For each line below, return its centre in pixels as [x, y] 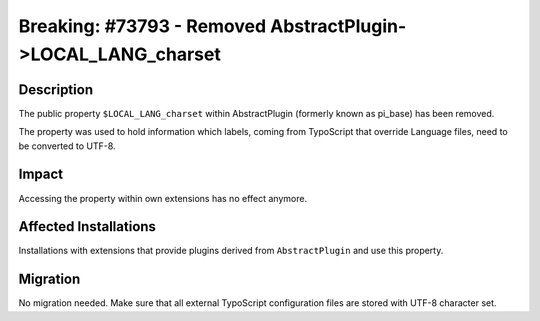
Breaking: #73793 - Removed [142, 26]
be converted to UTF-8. [67, 146]
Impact [41, 174]
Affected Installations [87, 226]
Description [56, 89]
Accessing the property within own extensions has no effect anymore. [163, 198]
